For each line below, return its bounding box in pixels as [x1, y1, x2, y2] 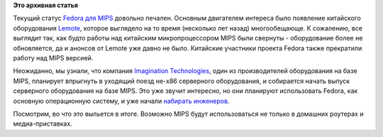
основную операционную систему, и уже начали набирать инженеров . [13, 97, 230, 105]
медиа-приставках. [13, 119, 72, 128]
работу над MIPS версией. [13, 53, 94, 62]
